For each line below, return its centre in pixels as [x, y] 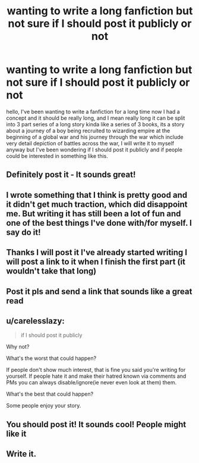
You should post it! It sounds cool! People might [96, 424]
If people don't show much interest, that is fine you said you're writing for [96, 370]
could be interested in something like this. [57, 156]
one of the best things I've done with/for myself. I [99, 223]
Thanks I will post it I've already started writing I [97, 252]
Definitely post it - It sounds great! [71, 175]
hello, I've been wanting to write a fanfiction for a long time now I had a [93, 111]
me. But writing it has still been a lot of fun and [94, 214]
